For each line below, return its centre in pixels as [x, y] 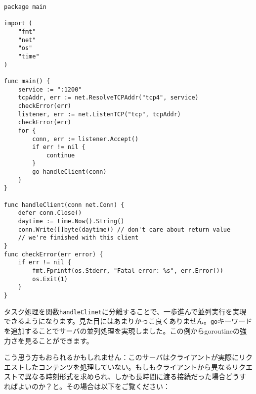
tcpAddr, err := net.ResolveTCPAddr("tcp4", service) [108, 98]
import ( [18, 24]
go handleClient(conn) [69, 172]
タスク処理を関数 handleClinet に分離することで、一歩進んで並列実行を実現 [125, 311]
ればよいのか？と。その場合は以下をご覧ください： [87, 386]
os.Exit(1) [50, 279]
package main [25, 7]
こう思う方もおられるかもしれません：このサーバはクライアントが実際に [121, 357]
